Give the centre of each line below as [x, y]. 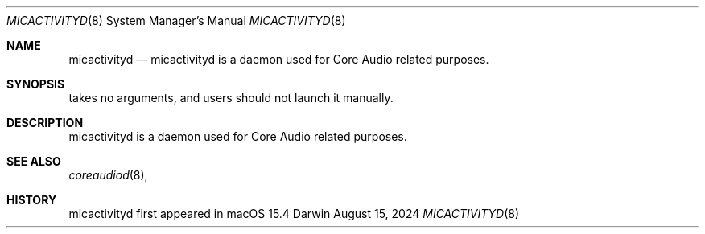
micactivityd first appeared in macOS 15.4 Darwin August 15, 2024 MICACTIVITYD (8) [294, 213]
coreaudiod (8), [108, 175]
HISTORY [32, 200]
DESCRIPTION [45, 123]
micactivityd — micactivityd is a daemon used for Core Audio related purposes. [279, 59]
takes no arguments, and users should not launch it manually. [231, 98]
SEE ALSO [34, 161]
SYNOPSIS [36, 84]
